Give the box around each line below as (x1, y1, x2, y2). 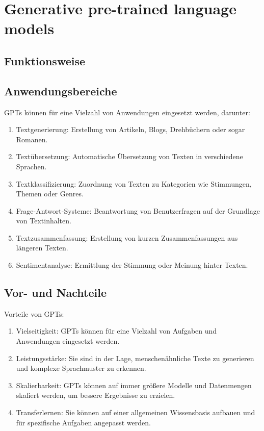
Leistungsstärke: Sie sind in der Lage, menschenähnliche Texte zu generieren (16, 352, 254, 363)
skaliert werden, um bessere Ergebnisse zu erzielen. (16, 390, 175, 400)
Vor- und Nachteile (4, 285, 107, 300)
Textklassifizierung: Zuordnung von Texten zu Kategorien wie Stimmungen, (16, 178, 252, 189)
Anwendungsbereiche (4, 83, 117, 98)
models (4, 18, 55, 39)
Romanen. (16, 134, 48, 144)
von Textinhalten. (16, 215, 71, 226)
